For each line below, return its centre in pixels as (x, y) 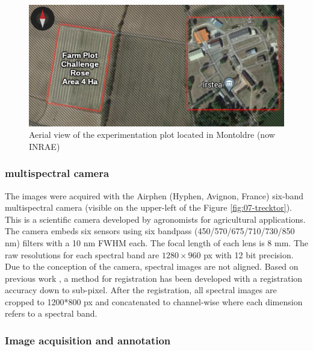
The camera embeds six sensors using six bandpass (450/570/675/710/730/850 (150, 231)
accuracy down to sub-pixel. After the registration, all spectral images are (141, 290)
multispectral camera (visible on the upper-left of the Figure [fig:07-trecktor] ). (148, 207)
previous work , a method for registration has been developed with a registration (154, 278)
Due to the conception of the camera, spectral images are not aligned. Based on (152, 266)
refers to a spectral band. (51, 313)
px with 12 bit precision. (249, 254)
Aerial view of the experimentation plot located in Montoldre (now (152, 135)
